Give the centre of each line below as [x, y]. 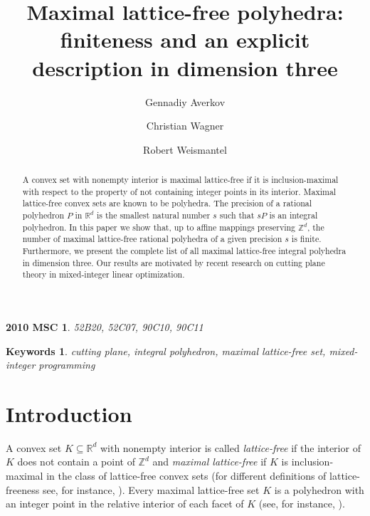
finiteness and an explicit [185, 40]
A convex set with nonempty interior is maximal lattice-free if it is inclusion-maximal [180, 180]
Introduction [69, 413]
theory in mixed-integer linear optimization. [104, 274]
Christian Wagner [185, 126]
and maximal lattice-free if [210, 462]
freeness [23, 489]
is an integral [294, 215]
